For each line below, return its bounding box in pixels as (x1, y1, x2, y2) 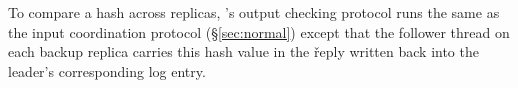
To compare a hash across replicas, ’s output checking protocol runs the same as (8, 2, 500, 22)
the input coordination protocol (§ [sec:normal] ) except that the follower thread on (8, 21, 510, 42)
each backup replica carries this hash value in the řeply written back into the (8, 41, 479, 62)
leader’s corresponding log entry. (8, 60, 206, 81)
